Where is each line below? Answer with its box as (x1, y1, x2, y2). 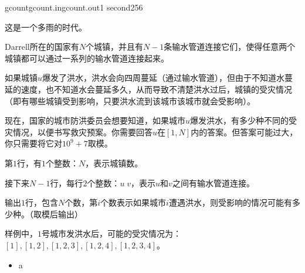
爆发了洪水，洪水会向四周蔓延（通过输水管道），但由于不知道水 (42, 71, 285, 84)
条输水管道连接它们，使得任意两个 (164, 40, 296, 53)
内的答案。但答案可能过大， (191, 125, 298, 138)
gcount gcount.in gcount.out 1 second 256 (5, 1, 143, 13)
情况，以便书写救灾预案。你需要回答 (12, 125, 152, 138)
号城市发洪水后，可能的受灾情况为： (42, 227, 181, 240)
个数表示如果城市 (100, 196, 167, 209)
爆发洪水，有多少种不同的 (190, 114, 289, 127)
